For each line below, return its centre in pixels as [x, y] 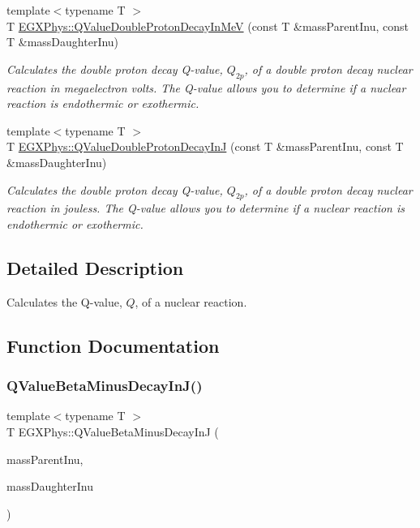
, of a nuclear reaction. [191, 301]
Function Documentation [113, 345]
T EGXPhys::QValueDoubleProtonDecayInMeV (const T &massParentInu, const [208, 26]
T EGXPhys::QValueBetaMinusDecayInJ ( [113, 431]
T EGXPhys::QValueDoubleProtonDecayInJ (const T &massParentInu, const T [205, 146]
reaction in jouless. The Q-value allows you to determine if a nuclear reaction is [206, 208]
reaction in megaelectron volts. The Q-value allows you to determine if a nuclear [206, 87]
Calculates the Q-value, [64, 301]
